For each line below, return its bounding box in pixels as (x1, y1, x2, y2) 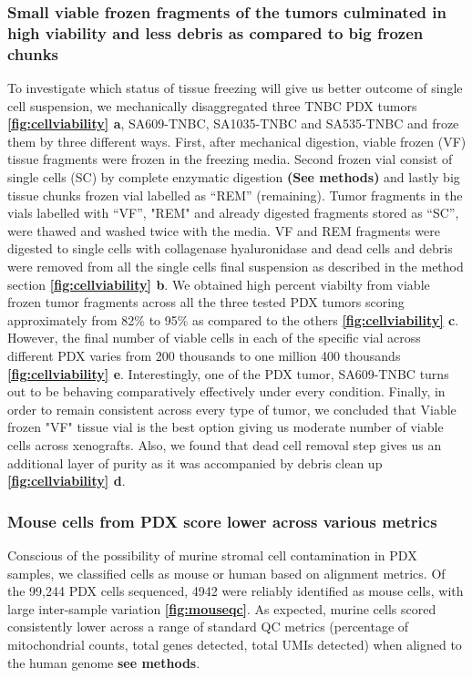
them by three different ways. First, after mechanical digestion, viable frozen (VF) (7, 131, 467, 150)
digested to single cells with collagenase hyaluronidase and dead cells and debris (7, 239, 453, 258)
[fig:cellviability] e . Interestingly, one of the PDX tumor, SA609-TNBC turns (7, 364, 449, 383)
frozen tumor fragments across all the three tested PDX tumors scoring (7, 293, 405, 312)
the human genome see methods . (7, 652, 200, 672)
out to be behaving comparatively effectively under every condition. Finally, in (7, 382, 446, 401)
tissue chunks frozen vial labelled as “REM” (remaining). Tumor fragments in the (7, 185, 463, 204)
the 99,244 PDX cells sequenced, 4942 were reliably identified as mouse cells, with (7, 581, 464, 601)
